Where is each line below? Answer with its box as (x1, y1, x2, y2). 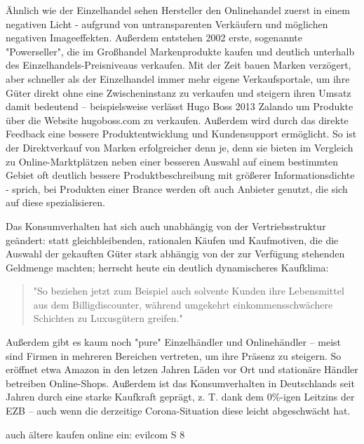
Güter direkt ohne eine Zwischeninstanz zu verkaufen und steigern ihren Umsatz (6, 85, 351, 100)
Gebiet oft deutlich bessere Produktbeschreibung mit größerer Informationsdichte (6, 168, 355, 182)
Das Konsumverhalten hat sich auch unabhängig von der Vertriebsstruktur (6, 218, 326, 233)
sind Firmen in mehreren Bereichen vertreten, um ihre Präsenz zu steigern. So (6, 348, 342, 363)
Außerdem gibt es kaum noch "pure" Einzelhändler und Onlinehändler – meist (6, 335, 342, 349)
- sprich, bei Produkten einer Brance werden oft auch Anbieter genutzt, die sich (6, 181, 348, 196)
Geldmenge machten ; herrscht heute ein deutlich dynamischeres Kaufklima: (6, 260, 329, 274)
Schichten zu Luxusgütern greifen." (33, 311, 183, 325)
